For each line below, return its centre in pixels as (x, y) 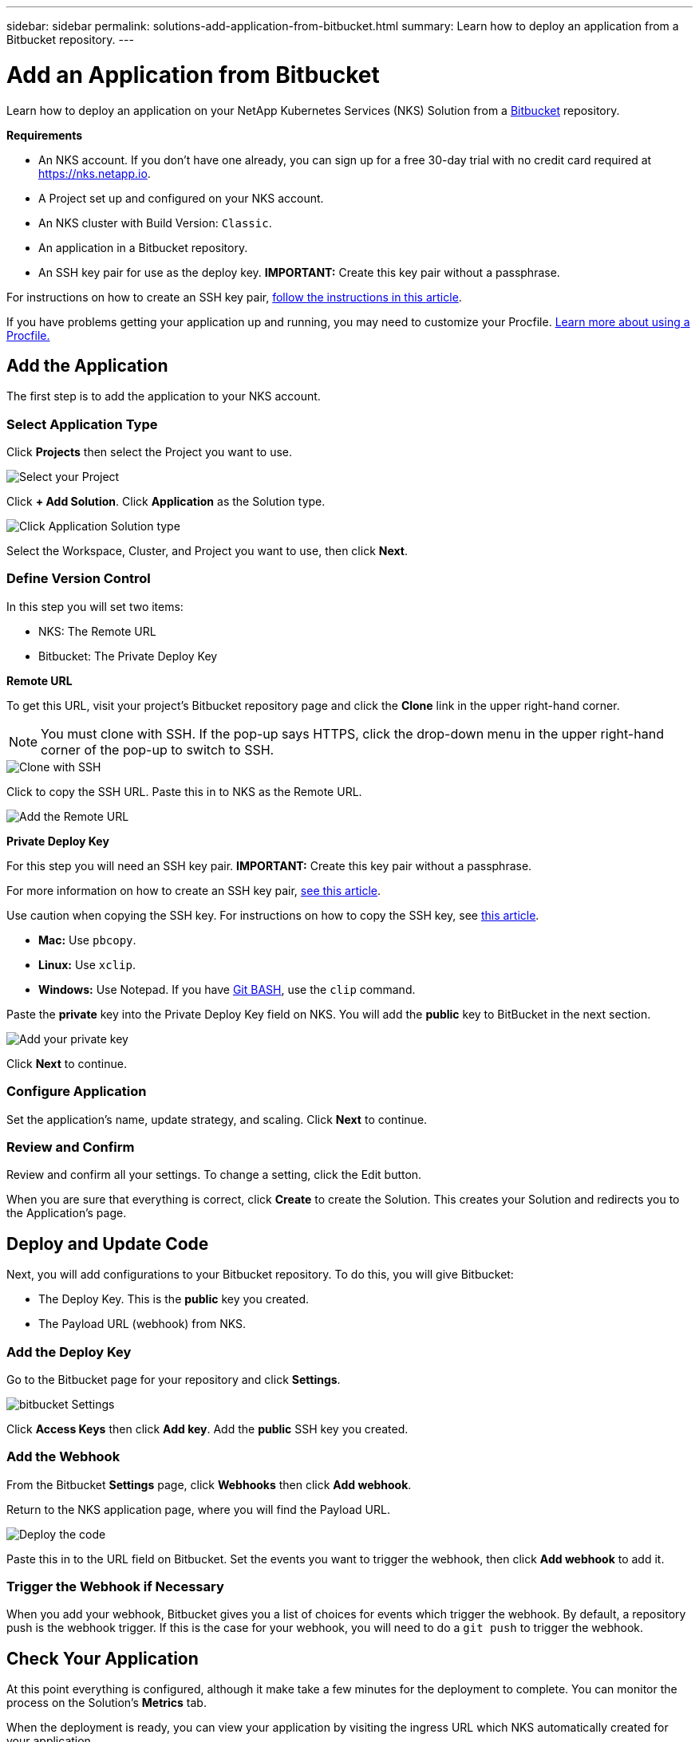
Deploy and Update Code (108, 1243)
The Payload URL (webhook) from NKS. (142, 1324)
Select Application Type (82, 424)
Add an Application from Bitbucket (193, 75)
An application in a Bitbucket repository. (143, 247)
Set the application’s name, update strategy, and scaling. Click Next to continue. (217, 1119)
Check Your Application (103, 1658)
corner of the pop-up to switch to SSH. (158, 749)
